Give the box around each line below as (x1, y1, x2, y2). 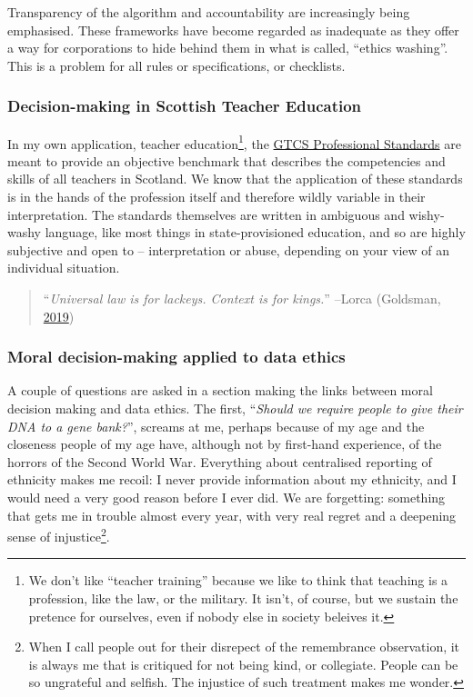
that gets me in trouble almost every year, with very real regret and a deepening (7, 505, 457, 524)
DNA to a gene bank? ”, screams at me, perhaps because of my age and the (7, 416, 425, 435)
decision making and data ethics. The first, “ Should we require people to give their (7, 399, 463, 417)
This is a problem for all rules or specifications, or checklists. (7, 55, 346, 75)
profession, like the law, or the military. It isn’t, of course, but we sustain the (28, 589, 458, 607)
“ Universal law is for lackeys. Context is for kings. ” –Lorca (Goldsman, (43, 289, 441, 307)
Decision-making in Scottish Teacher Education (7, 95, 362, 117)
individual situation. (7, 258, 120, 277)
